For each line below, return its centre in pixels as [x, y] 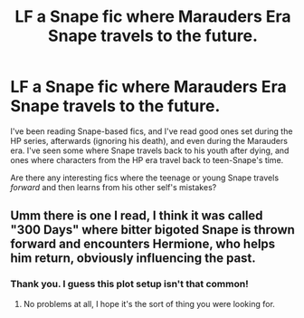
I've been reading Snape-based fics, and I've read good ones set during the [152, 131]
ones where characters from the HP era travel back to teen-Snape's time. [147, 159]
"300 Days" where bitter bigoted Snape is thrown [152, 230]
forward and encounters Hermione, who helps [143, 244]
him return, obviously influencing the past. [133, 259]
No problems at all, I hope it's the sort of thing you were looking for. [149, 304]
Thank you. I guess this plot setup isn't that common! [129, 284]
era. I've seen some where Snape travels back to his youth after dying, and [150, 150]
